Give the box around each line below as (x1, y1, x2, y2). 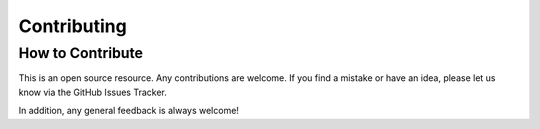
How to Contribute (18, 44, 144, 62)
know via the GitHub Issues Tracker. (18, 86, 167, 98)
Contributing (18, 15, 127, 37)
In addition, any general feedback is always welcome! (18, 105, 240, 117)
